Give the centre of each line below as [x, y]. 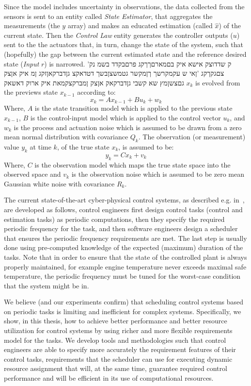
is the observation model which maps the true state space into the [133, 164]
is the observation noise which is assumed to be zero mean [158, 174]
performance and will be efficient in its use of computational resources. [109, 378]
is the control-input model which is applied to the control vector [125, 117]
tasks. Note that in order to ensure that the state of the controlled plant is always [125, 257]
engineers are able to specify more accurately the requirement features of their [120, 349]
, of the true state [83, 146]
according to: [96, 92]
